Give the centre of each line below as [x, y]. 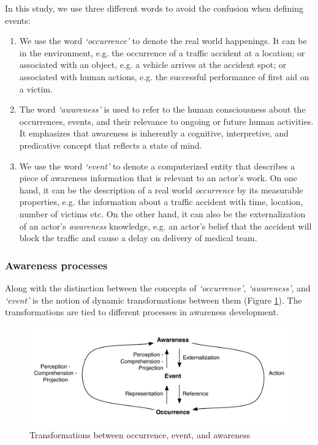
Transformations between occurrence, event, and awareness [140, 434]
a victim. [36, 88]
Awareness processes [56, 265]
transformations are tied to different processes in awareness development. [142, 312]
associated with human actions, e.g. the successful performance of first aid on [164, 76]
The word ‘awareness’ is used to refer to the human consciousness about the [162, 109]
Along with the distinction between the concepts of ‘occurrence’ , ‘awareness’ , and [158, 287]
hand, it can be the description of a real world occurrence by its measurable [161, 189]
